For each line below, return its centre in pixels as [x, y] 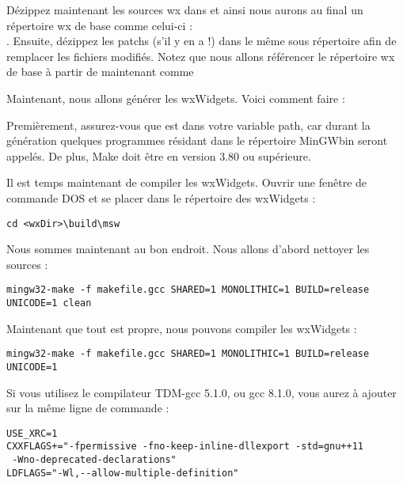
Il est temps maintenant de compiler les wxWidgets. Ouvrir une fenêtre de [187, 182]
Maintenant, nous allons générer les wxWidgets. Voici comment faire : [176, 98]
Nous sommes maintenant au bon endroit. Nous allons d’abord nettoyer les [188, 249]
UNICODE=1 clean [49, 303]
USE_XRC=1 [32, 433]
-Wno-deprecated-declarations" [94, 460]
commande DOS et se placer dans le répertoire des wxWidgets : [161, 197]
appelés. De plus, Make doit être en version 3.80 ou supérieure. [159, 155]
